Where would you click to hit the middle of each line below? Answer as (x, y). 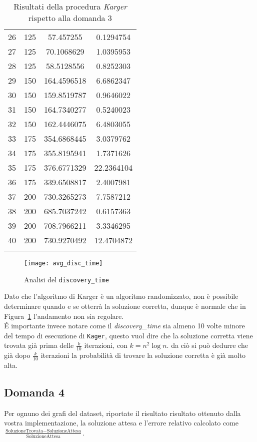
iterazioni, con (106, 345)
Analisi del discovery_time (66, 279)
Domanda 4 (34, 392)
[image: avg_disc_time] (63, 263)
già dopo (17, 355)
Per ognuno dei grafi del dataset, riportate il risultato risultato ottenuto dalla (122, 413)
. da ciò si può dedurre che (207, 345)
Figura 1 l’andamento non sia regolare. (64, 316)
